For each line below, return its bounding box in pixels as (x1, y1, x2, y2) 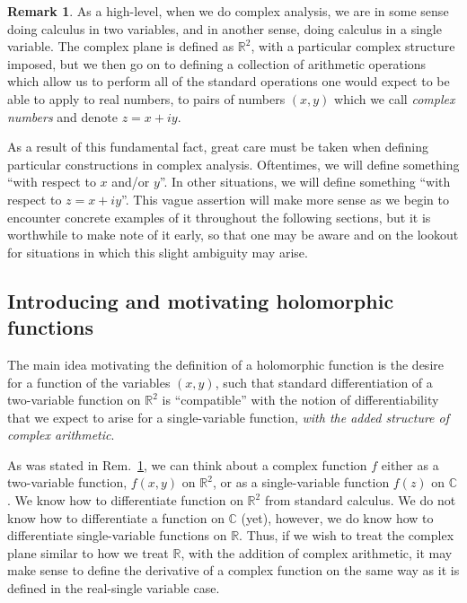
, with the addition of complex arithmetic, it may (181, 543, 453, 562)
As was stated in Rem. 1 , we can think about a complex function (7, 455, 367, 474)
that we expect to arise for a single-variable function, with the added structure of (7, 407, 450, 426)
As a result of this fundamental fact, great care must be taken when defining (7, 137, 429, 156)
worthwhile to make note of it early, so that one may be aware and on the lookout (7, 225, 459, 244)
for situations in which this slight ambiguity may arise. (7, 242, 308, 261)
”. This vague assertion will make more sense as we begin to (121, 189, 449, 208)
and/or (111, 172, 150, 191)
